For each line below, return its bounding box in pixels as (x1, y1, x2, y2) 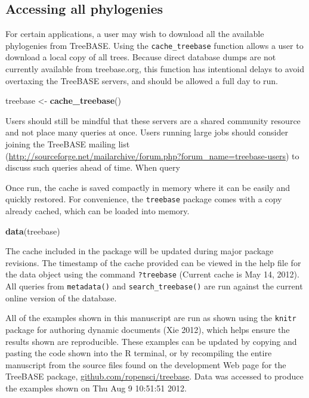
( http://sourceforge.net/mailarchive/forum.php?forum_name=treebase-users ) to (5, 149, 299, 162)
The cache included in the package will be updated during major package (5, 245, 274, 257)
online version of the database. (5, 291, 117, 304)
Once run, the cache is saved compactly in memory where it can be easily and (5, 181, 291, 193)
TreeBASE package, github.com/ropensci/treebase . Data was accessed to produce (5, 370, 304, 382)
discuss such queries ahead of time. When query (5, 161, 180, 174)
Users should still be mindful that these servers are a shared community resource (5, 114, 301, 127)
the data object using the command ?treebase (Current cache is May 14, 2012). (5, 268, 299, 280)
